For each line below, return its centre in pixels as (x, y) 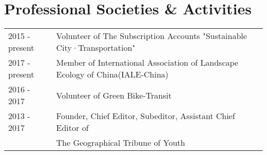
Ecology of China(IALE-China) (112, 74)
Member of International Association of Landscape (147, 63)
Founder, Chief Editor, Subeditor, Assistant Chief (146, 116)
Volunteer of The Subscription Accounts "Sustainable (151, 36)
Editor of (72, 128)
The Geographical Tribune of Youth (121, 143)
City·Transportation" (96, 48)
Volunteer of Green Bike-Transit (114, 95)
